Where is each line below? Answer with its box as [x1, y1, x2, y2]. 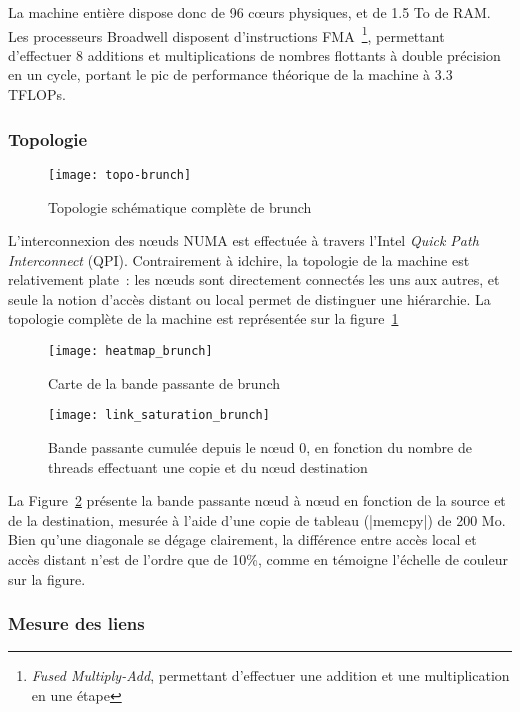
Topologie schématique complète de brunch [48, 196, 312, 217]
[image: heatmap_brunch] [48, 344, 213, 359]
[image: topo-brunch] [48, 167, 192, 182]
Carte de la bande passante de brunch [48, 372, 281, 393]
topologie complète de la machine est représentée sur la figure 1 [8, 308, 399, 329]
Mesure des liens [8, 611, 145, 636]
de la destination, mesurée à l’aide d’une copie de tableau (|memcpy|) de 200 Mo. [8, 509, 506, 530]
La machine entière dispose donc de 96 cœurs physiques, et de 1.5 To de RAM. [8, 2, 491, 22]
